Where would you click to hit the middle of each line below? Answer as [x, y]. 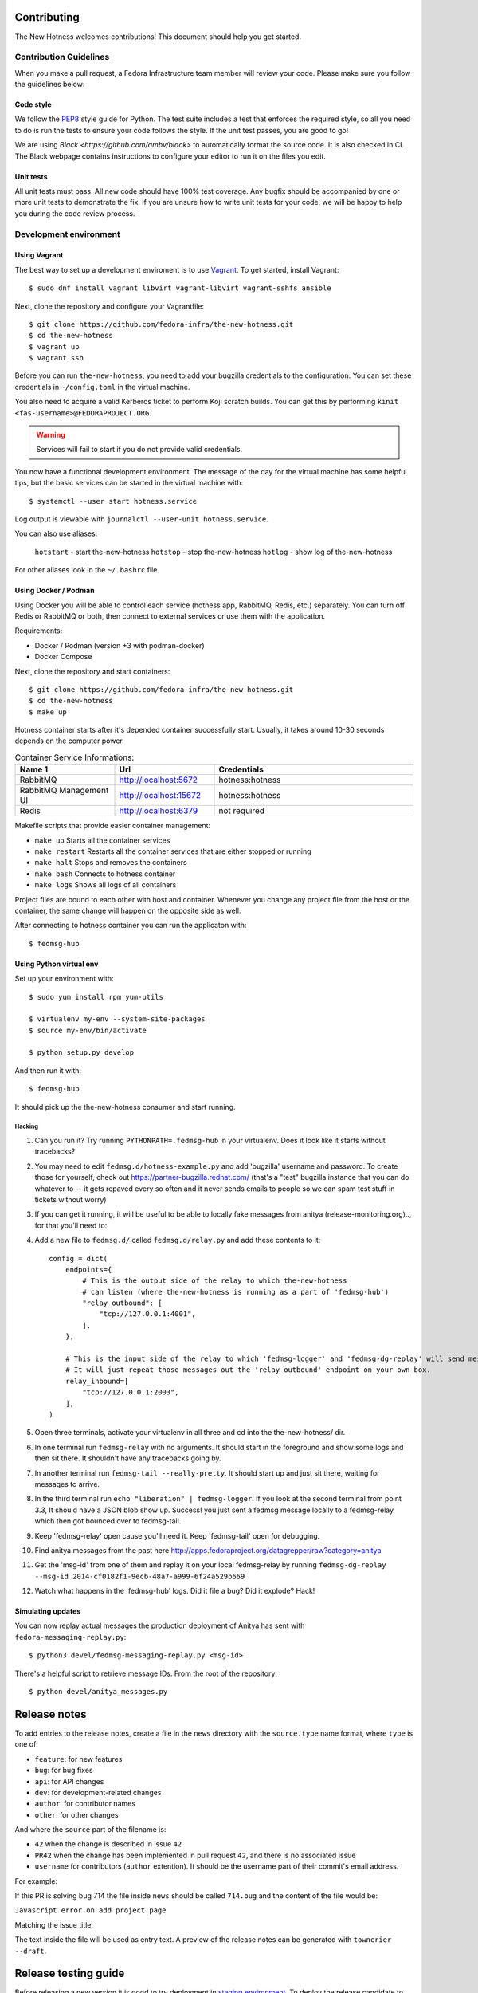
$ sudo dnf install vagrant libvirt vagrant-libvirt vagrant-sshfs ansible [180, 288]
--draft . [31, 1951]
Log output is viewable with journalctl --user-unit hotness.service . [141, 519]
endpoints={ [88, 1269]
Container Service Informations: [74, 757]
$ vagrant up [54, 346]
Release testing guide [70, 1973]
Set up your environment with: [65, 979]
